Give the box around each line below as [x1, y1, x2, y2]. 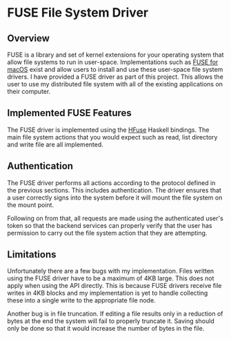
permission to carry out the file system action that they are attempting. [7, 229, 208, 237]
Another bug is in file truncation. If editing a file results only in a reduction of [7, 309, 223, 318]
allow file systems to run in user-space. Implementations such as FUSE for [7, 58, 219, 66]
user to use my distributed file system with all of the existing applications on [7, 80, 223, 88]
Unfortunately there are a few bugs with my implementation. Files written [7, 267, 214, 275]
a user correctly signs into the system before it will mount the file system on [7, 193, 223, 202]
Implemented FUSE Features [7, 107, 132, 119]
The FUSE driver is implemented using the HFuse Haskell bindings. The [7, 126, 210, 134]
